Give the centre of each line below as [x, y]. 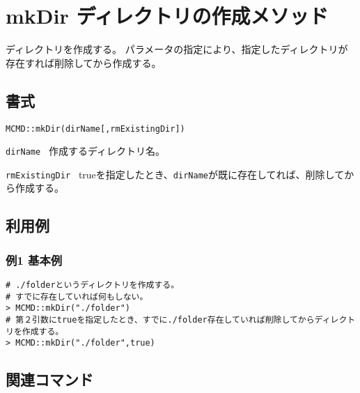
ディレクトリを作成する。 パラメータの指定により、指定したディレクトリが [177, 49]
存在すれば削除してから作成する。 [84, 62]
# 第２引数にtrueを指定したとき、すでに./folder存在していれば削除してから [160, 320]
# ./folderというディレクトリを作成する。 [93, 285]
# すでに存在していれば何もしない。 [77, 296]
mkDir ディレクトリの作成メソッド [167, 16]
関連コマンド [49, 379]
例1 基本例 [34, 260]
